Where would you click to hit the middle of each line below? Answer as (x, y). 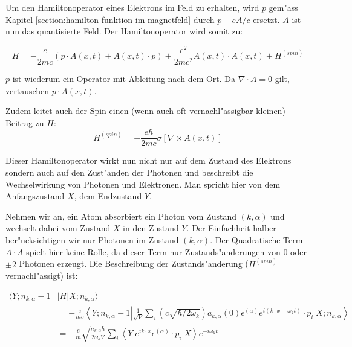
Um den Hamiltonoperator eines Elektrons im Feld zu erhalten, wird (132, 7)
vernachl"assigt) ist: (42, 275)
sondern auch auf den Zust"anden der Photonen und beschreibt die (129, 172)
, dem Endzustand (108, 196)
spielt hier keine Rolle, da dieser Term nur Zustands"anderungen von (153, 251)
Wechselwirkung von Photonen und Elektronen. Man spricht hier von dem (143, 184)
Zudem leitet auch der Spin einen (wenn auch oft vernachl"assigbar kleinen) (145, 111)
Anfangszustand (35, 196)
